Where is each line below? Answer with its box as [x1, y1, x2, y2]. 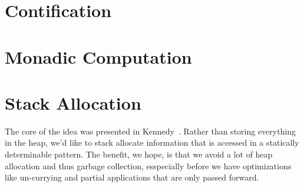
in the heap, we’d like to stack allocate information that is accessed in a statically [5, 136, 299, 149]
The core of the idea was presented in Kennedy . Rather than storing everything [5, 124, 296, 137]
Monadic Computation [5, 44, 192, 68]
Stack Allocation [5, 90, 141, 114]
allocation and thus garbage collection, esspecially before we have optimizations [5, 159, 292, 172]
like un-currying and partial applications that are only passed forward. [5, 171, 259, 183]
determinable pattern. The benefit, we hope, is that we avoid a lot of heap [5, 148, 273, 160]
